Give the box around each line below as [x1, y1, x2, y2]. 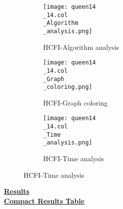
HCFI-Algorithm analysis [43, 42, 119, 52]
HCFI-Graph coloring [43, 97, 108, 107]
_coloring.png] [43, 84, 93, 91]
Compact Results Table [4, 195, 85, 206]
